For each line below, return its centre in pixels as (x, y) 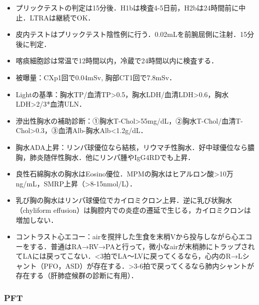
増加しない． (37, 220)
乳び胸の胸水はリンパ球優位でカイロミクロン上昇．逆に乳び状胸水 (124, 200)
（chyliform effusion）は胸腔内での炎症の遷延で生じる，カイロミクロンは (133, 210)
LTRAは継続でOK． (62, 17)
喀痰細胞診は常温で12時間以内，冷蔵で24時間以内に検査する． (117, 61)
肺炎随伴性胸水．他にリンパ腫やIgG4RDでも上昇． (112, 157)
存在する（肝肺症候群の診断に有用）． (77, 275)
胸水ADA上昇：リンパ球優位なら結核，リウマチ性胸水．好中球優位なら (132, 147)
